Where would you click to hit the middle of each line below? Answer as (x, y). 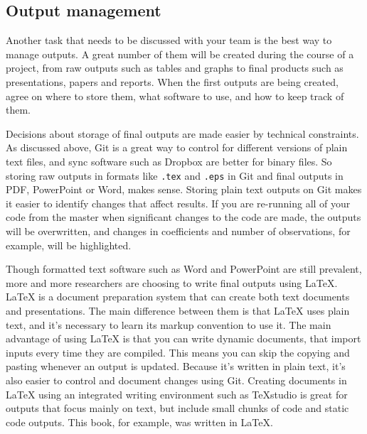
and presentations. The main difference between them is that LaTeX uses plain (178, 310)
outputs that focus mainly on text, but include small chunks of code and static (177, 408)
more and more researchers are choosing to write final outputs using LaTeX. (172, 282)
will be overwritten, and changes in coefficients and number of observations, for (178, 230)
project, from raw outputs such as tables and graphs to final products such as (175, 68)
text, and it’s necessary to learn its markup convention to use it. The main (169, 324)
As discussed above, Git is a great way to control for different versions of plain (177, 147)
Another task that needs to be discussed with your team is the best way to (169, 40)
